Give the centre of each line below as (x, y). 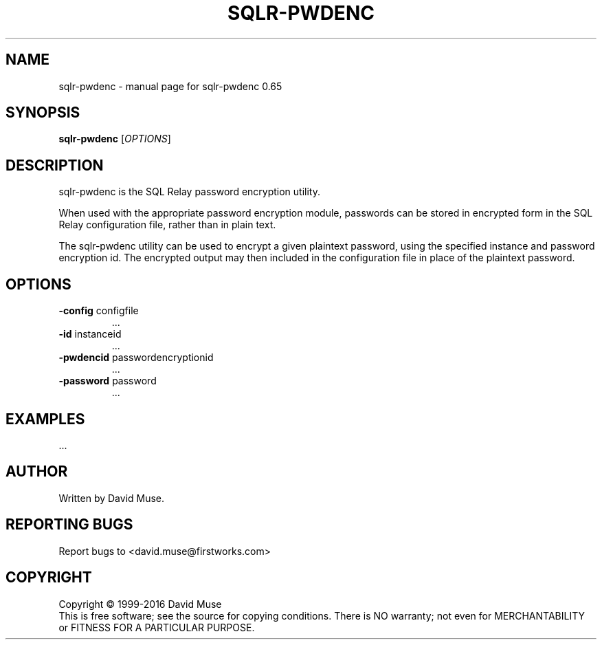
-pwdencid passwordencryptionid (136, 358)
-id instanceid (90, 334)
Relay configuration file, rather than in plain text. (167, 225)
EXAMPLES (45, 419)
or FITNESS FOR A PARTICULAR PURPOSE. (157, 627)
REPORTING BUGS (69, 525)
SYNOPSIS (43, 113)
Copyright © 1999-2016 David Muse (140, 604)
